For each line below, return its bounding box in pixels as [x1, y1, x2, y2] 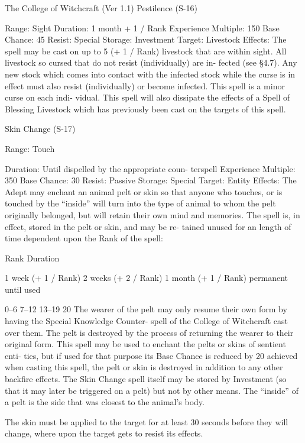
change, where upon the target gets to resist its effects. [5, 427, 203, 439]
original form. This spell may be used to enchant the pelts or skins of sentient [5, 338, 286, 350]
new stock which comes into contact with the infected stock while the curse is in [5, 67, 296, 80]
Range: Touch [5, 142, 55, 154]
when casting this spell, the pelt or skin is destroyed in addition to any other [5, 361, 283, 373]
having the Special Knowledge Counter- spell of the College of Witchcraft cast [5, 315, 288, 327]
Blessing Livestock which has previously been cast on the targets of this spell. [5, 102, 286, 115]
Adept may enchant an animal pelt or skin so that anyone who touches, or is [5, 185, 283, 198]
